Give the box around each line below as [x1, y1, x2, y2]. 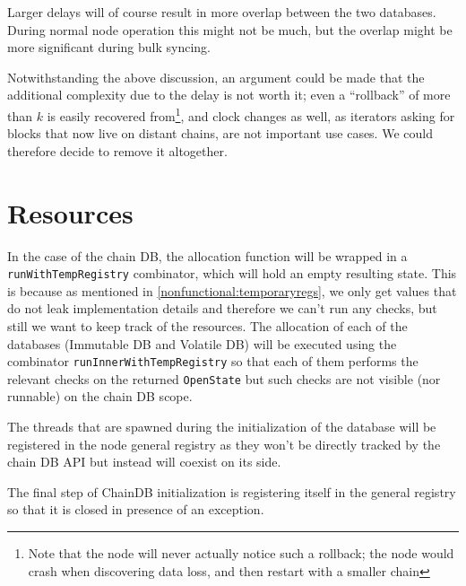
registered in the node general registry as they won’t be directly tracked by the [7, 434, 441, 453]
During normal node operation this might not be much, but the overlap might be [7, 20, 453, 39]
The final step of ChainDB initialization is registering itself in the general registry [7, 482, 456, 501]
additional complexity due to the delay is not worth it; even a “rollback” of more [7, 85, 451, 104]
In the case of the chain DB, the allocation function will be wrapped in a [7, 246, 408, 265]
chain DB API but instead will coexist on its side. [7, 452, 281, 471]
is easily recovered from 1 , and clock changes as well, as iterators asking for [47, 103, 455, 125]
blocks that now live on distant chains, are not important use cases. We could [7, 124, 433, 143]
